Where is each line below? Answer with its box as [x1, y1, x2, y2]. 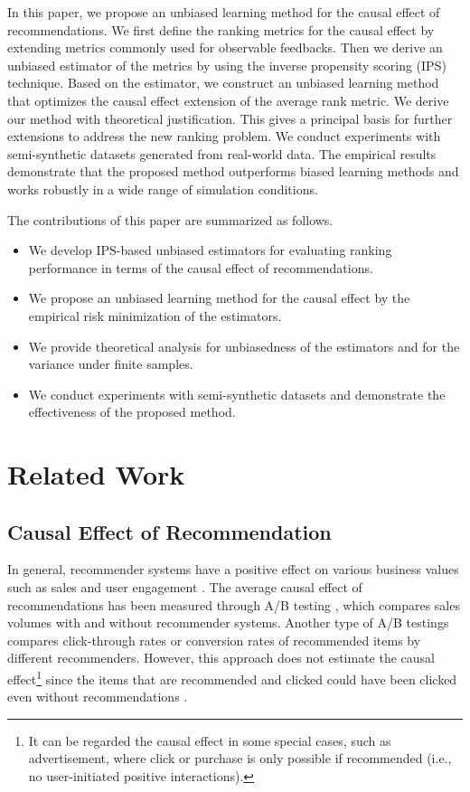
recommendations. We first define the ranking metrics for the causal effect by [7, 20, 435, 39]
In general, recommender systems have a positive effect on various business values [7, 560, 459, 579]
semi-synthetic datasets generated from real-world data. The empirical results [7, 144, 437, 163]
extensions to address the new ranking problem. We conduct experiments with [7, 127, 441, 146]
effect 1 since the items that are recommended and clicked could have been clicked [7, 667, 457, 688]
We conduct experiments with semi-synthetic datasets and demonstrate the [28, 384, 446, 403]
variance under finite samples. [28, 354, 193, 373]
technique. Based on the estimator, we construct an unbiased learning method [7, 73, 439, 92]
